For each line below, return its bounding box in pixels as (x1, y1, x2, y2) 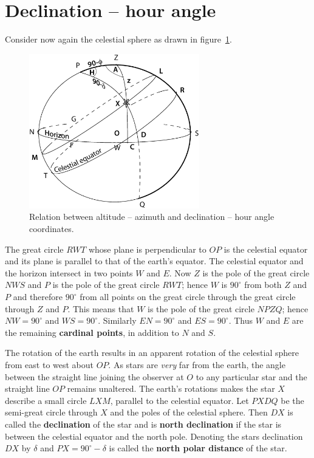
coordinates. (29, 222, 74, 235)
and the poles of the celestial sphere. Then (110, 406, 268, 419)
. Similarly (98, 314, 137, 327)
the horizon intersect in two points (5, 266, 133, 279)
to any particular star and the (196, 370, 307, 383)
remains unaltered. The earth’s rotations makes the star (67, 382, 275, 395)
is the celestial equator (224, 242, 308, 255)
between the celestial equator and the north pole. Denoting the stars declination (5, 429, 303, 442)
